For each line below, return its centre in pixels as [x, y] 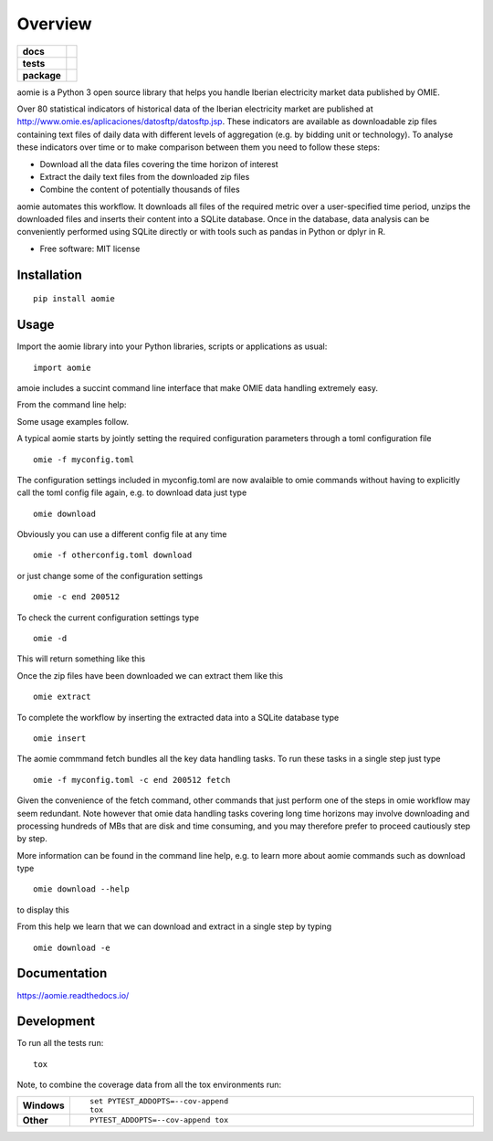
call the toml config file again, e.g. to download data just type [132, 492]
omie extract [62, 697]
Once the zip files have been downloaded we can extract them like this [150, 675]
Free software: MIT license [90, 248]
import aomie [62, 367]
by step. [32, 839]
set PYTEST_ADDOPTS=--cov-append [159, 1101]
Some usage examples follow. [73, 421]
